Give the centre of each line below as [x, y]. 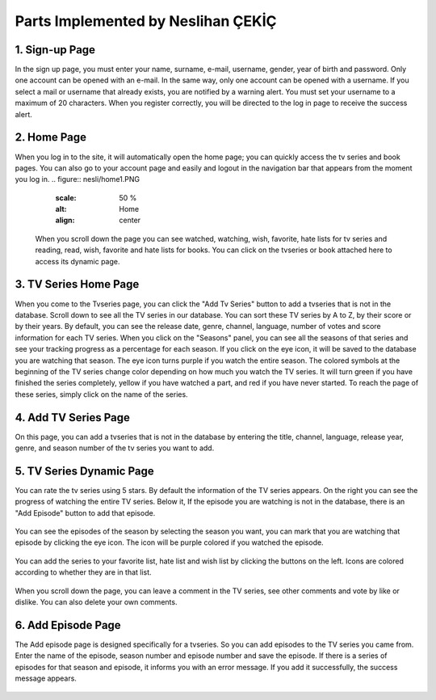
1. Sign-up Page [55, 50]
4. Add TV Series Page [73, 417]
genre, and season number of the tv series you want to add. [115, 448]
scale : [66, 197]
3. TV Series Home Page [77, 284]
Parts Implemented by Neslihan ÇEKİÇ [146, 21]
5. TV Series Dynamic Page [84, 471]
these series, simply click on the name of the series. [102, 394]
